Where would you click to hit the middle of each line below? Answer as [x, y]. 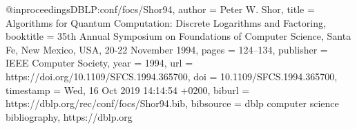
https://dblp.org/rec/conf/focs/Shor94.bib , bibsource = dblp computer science [172, 103]
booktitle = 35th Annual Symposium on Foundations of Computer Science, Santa [178, 36]
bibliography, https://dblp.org [69, 116]
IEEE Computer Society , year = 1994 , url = [99, 63]
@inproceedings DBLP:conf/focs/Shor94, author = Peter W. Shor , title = [160, 9]
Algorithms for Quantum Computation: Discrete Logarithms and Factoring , [166, 22]
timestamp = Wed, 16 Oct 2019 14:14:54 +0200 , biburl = [128, 90]
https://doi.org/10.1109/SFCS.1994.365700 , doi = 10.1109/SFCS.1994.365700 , [172, 76]
